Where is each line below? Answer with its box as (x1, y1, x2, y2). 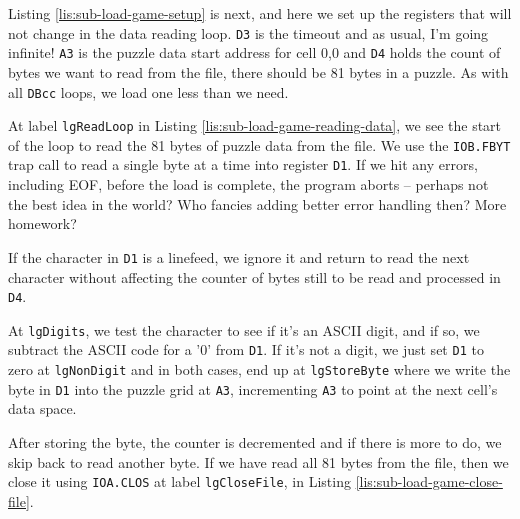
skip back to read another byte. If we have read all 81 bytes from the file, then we (8, 451, 509, 472)
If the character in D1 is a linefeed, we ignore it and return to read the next (8, 246, 470, 267)
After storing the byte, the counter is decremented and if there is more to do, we (8, 432, 502, 453)
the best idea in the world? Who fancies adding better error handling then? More (8, 193, 507, 214)
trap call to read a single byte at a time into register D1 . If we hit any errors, (8, 154, 478, 175)
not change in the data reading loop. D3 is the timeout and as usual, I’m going (8, 22, 489, 43)
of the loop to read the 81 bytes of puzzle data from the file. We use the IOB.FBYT (8, 134, 511, 155)
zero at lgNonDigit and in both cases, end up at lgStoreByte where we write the (8, 359, 511, 380)
